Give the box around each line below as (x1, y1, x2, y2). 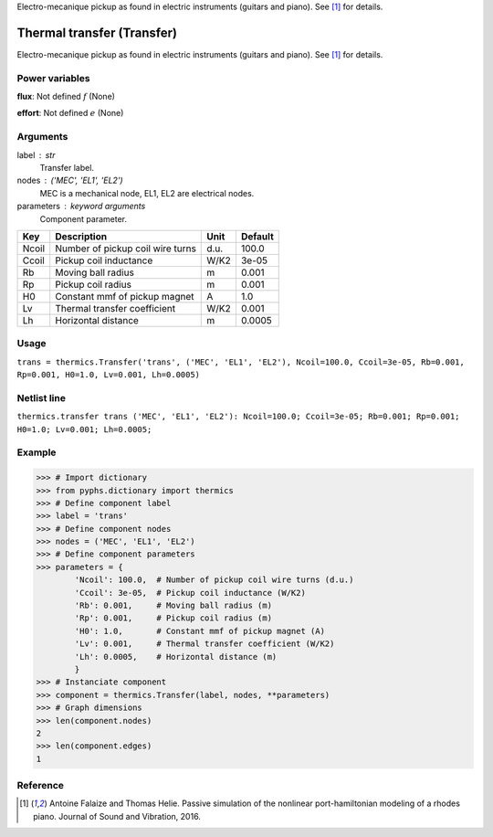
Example (16, 446, 57, 459)
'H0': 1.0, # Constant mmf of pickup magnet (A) (74, 626, 326, 636)
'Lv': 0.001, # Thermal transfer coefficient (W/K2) (74, 639, 335, 649)
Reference (16, 779, 64, 792)
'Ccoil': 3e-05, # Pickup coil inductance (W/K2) (74, 588, 306, 598)
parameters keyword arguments (16, 201, 146, 212)
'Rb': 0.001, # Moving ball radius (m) (74, 600, 273, 611)
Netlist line (16, 391, 66, 404)
